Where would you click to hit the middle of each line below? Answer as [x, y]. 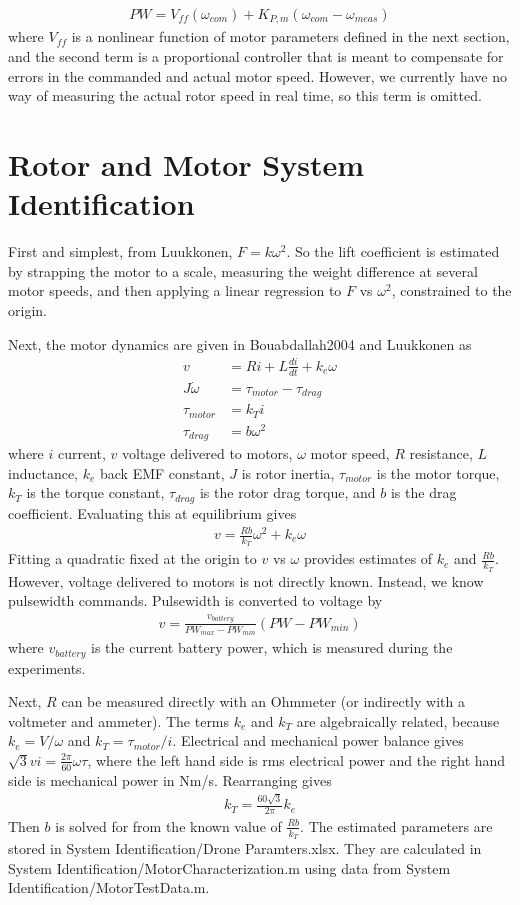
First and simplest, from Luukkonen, [120, 251]
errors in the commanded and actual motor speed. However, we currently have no [257, 75]
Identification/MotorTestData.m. [109, 887]
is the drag [423, 492]
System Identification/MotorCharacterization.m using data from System [229, 867]
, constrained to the [451, 290]
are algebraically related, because [398, 720]
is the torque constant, [95, 492]
